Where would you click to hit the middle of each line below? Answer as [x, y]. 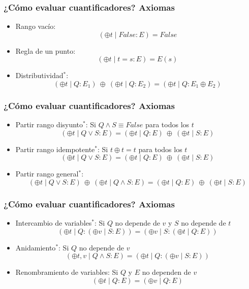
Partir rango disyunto [49, 124]
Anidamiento [36, 247]
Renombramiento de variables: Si [67, 272]
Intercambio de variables [54, 223]
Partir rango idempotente [55, 149]
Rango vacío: [36, 26]
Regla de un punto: [45, 50]
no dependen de [166, 272]
